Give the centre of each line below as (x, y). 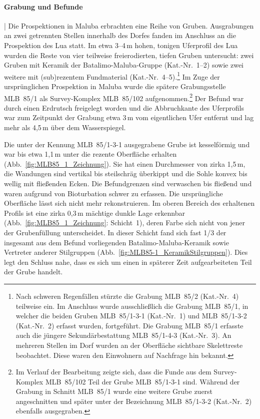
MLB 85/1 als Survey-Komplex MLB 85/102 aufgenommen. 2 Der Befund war (124, 97)
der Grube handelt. (33, 272)
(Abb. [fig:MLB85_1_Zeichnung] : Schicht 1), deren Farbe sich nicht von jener (124, 223)
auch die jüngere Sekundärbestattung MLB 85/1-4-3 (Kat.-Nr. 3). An (123, 335)
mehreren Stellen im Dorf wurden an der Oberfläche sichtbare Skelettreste (129, 345)
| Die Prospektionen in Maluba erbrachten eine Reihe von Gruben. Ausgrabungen (129, 25)
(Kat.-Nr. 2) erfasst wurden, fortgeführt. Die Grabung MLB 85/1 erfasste (129, 325)
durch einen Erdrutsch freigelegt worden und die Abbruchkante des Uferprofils (124, 107)
